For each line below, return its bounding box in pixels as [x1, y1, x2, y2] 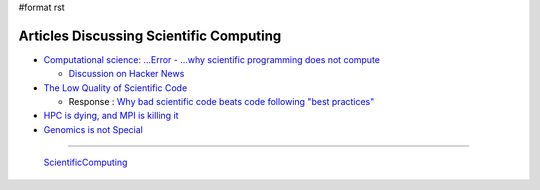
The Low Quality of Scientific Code [43, 81, 188, 94]
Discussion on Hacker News [68, 68, 185, 80]
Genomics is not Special [43, 123, 144, 135]
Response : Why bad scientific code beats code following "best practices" [68, 96, 375, 108]
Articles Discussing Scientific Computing [18, 27, 282, 44]
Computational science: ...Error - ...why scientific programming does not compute [43, 53, 380, 65]
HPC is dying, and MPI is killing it [43, 110, 179, 122]
